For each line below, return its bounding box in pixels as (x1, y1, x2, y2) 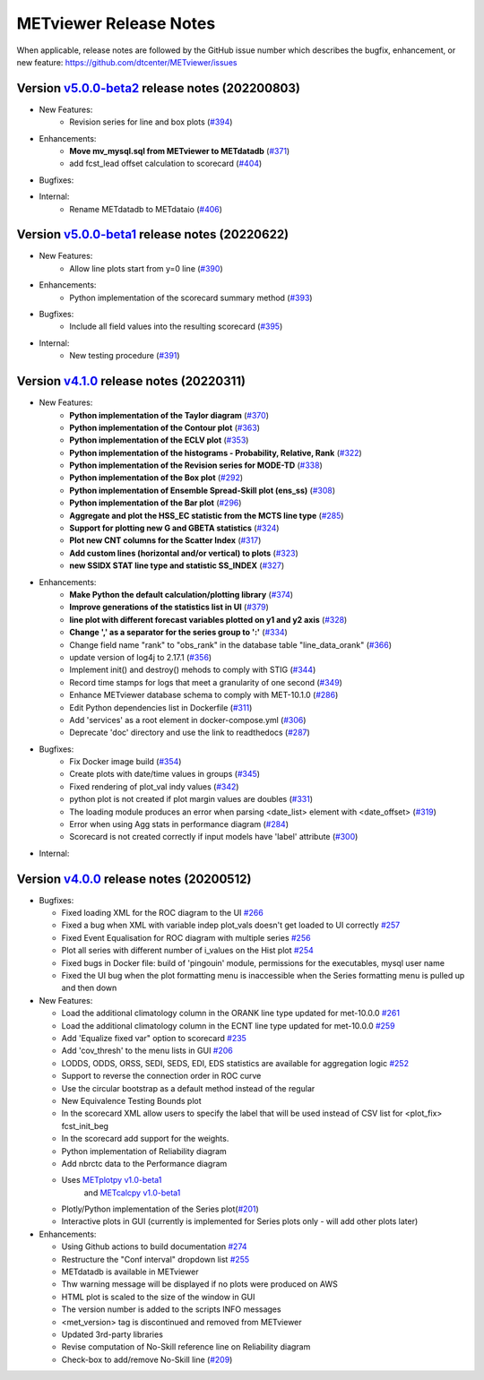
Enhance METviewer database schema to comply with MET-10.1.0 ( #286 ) (69, 690, 339, 701)
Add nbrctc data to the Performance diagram (61, 1158, 228, 1169)
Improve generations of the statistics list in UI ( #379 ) (69, 601, 269, 613)
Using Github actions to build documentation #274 (61, 1241, 247, 1252)
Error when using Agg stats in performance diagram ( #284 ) (69, 819, 289, 830)
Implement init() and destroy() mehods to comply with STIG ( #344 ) (69, 664, 316, 676)
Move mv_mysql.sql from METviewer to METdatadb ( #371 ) (69, 146, 290, 157)
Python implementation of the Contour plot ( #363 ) (69, 422, 260, 433)
